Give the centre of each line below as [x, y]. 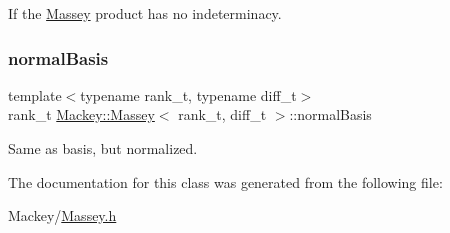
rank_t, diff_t [222, 114]
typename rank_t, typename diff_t [188, 94]
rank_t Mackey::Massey [81, 114]
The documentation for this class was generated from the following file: [225, 181]
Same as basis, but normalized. [103, 148]
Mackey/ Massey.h [62, 215]
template [35, 94]
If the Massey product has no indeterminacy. [145, 13]
